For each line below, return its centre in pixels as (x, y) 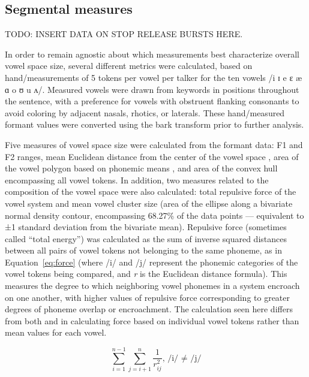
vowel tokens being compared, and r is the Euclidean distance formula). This (146, 274)
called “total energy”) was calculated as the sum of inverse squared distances (146, 238)
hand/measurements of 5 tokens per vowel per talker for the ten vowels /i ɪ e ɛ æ (154, 77)
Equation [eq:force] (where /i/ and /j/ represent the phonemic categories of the (151, 262)
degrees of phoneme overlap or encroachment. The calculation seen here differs (149, 309)
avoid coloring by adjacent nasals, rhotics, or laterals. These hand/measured (145, 112)
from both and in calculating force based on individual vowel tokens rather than (152, 320)
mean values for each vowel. (56, 332)
